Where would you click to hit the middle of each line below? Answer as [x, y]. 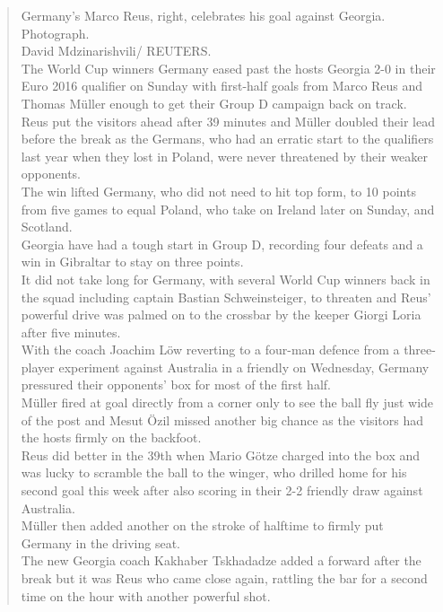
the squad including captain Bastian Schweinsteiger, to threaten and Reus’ [226, 297]
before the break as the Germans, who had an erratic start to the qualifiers [227, 139]
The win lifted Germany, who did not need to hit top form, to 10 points [218, 191]
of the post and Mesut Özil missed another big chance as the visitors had [222, 420]
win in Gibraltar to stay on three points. [132, 262]
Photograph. [55, 33]
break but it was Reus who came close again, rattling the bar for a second [224, 578]
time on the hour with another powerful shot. [146, 595]
